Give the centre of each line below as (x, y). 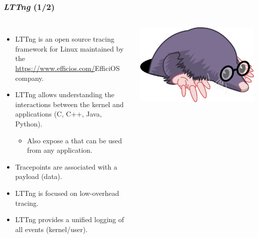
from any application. (60, 150)
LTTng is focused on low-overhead (67, 193)
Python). (29, 123)
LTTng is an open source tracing (65, 39)
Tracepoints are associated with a (66, 166)
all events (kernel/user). (51, 229)
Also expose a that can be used (75, 140)
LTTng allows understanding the (65, 94)
